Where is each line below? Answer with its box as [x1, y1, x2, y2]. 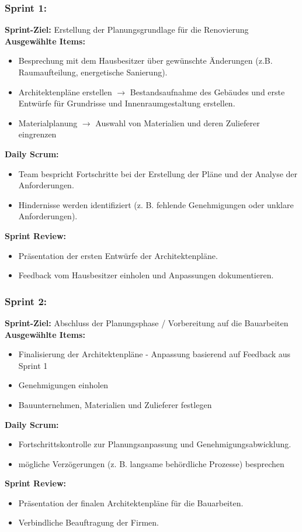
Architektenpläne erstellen [18, 85, 112, 98]
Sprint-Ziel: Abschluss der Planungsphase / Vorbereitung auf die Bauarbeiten [5, 316, 289, 329]
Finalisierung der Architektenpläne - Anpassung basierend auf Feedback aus [18, 348, 291, 360]
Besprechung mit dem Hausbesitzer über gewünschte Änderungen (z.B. [18, 54, 273, 67]
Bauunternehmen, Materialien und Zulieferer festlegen [18, 398, 212, 410]
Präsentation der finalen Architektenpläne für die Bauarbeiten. [18, 496, 244, 509]
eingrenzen [18, 128, 57, 140]
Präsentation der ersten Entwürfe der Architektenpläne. [18, 249, 218, 261]
